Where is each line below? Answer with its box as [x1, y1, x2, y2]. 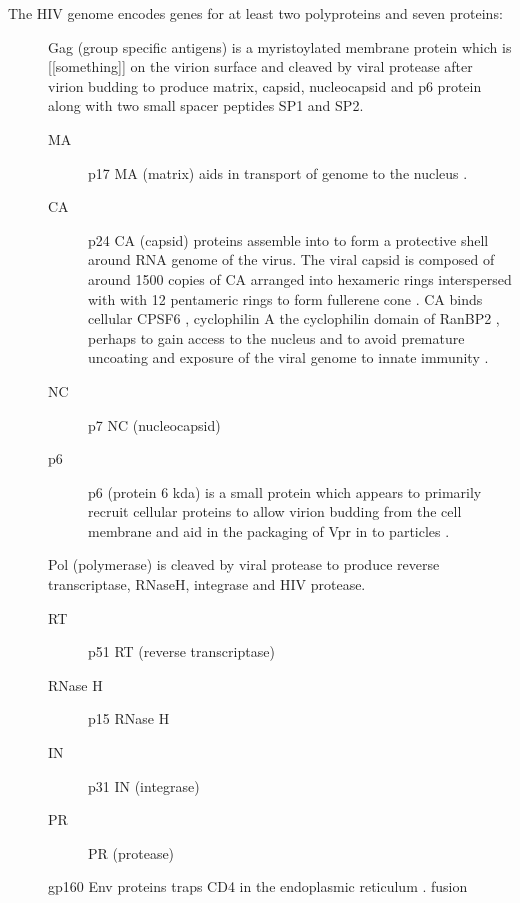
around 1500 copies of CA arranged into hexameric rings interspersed [88, 268, 512, 289]
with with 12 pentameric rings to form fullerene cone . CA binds [88, 288, 483, 309]
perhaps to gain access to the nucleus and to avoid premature [88, 327, 465, 348]
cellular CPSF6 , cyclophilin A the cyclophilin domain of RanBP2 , [88, 308, 500, 329]
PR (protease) [88, 842, 175, 863]
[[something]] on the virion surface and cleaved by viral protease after [48, 56, 473, 77]
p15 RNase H [88, 708, 170, 729]
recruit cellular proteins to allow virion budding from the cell [88, 501, 462, 522]
